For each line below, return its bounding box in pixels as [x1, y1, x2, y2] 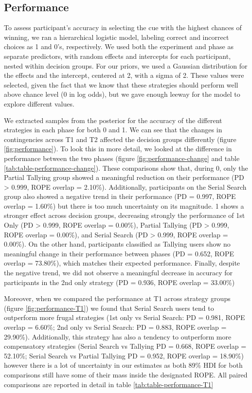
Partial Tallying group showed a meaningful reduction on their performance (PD [4, 172, 244, 182]
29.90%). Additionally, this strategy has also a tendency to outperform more [4, 331, 232, 341]
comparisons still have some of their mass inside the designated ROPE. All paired [4, 369, 248, 379]
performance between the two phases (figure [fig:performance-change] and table [4, 153, 240, 163]
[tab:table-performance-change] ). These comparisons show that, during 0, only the [4, 162, 248, 173]
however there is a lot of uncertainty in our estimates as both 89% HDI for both [4, 360, 243, 370]
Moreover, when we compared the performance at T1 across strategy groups [4, 293, 231, 304]
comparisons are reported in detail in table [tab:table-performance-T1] [4, 379, 214, 389]
